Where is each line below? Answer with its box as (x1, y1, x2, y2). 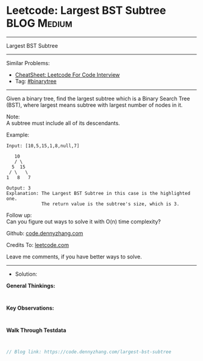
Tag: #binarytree (14, 77, 57, 85)
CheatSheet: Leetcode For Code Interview (14, 71, 120, 78)
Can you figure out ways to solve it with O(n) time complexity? (6, 218, 161, 225)
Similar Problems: (6, 59, 50, 66)
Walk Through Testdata (6, 327, 66, 334)
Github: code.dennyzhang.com (6, 229, 83, 237)
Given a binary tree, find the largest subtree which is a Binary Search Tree (6, 95, 190, 102)
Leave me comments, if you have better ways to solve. (6, 253, 142, 260)
